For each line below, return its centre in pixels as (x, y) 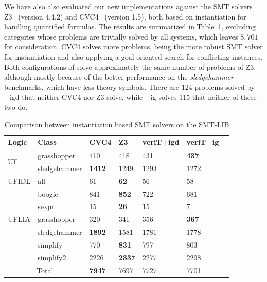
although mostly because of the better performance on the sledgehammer (119, 77)
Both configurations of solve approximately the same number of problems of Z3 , (130, 67)
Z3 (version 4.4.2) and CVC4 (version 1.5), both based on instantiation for (125, 16)
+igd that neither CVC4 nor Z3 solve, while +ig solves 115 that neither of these (130, 97)
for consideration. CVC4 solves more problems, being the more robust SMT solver (133, 46)
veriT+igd (161, 142)
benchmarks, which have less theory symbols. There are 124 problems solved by (130, 87)
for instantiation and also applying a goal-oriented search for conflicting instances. (133, 56)
